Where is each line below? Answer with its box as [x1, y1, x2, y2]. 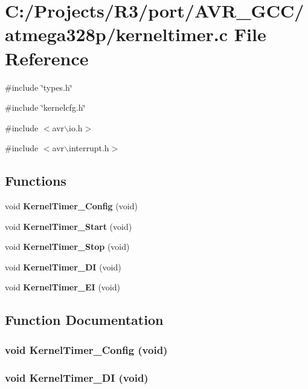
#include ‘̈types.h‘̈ [5, 80, 72, 93]
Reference [5, 45, 89, 70]
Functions [5, 171, 66, 190]
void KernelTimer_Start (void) [5, 220, 132, 232]
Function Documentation [5, 310, 164, 329]
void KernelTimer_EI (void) [5, 281, 120, 293]
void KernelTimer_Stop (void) [5, 240, 130, 253]
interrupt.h [69, 142, 109, 154]
